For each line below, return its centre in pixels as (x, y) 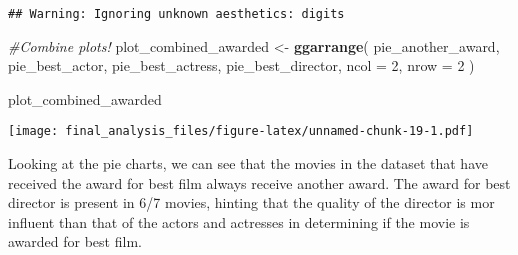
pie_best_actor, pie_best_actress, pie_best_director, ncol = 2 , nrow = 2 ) (241, 65)
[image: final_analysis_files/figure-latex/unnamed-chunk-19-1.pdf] (241, 131)
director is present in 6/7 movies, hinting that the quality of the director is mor (251, 202)
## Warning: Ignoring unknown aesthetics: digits (176, 14)
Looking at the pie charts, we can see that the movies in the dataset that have (248, 163)
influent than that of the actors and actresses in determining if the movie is (239, 221)
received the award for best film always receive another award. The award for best (259, 182)
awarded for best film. (75, 241)
